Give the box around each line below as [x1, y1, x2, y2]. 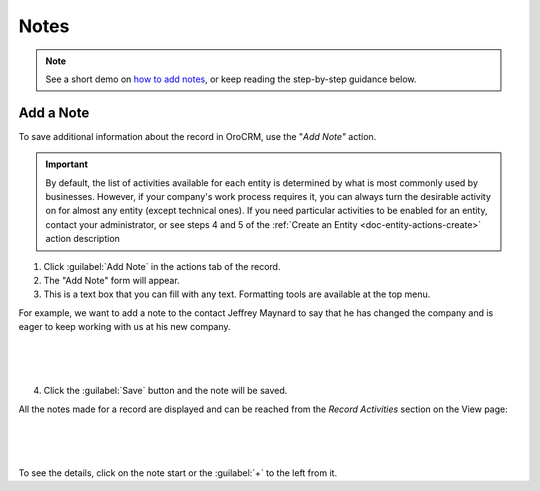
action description [45, 233, 120, 245]
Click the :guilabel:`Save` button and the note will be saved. [43, 385, 288, 397]
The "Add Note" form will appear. [43, 274, 180, 286]
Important [45, 158, 89, 170]
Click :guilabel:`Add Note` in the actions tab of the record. [43, 260, 281, 272]
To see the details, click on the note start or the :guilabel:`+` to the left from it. [18, 466, 338, 479]
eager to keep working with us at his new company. [18, 321, 231, 333]
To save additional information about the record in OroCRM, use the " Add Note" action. [18, 130, 377, 142]
